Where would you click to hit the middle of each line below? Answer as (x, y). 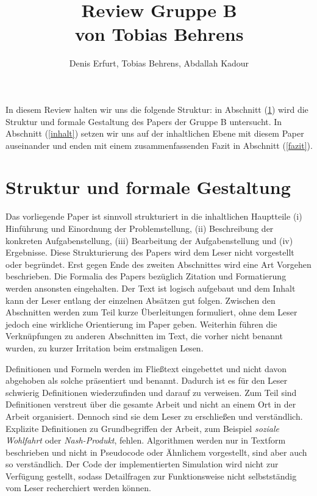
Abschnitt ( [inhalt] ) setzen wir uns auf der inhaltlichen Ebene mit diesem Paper (155, 133)
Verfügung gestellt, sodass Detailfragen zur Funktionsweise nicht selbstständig (151, 476)
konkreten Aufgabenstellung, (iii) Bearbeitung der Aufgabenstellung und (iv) (149, 240)
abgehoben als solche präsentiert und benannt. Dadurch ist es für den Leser (147, 380)
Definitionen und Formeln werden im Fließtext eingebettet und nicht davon (146, 368)
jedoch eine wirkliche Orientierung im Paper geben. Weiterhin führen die (141, 324)
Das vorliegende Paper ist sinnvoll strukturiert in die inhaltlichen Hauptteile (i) (154, 216)
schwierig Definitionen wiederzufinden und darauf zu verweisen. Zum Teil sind (151, 392)
